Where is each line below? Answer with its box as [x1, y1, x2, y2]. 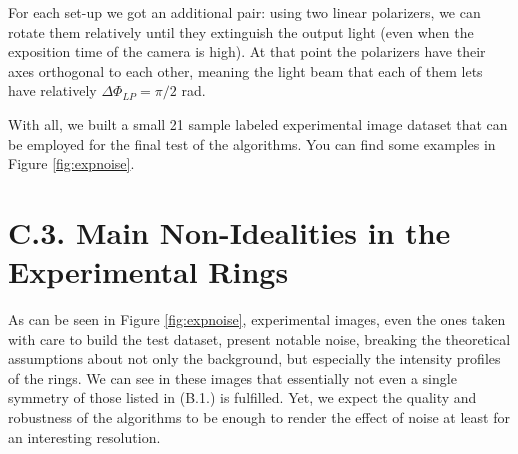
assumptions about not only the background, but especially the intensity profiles [8, 348, 501, 369]
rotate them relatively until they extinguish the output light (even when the [8, 21, 474, 42]
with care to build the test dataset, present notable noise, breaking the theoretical [8, 328, 511, 349]
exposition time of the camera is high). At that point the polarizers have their [8, 41, 486, 62]
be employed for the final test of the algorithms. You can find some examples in [8, 133, 496, 154]
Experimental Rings [8, 251, 289, 292]
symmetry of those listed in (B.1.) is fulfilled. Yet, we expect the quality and [8, 387, 477, 408]
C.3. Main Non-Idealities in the [8, 211, 451, 252]
